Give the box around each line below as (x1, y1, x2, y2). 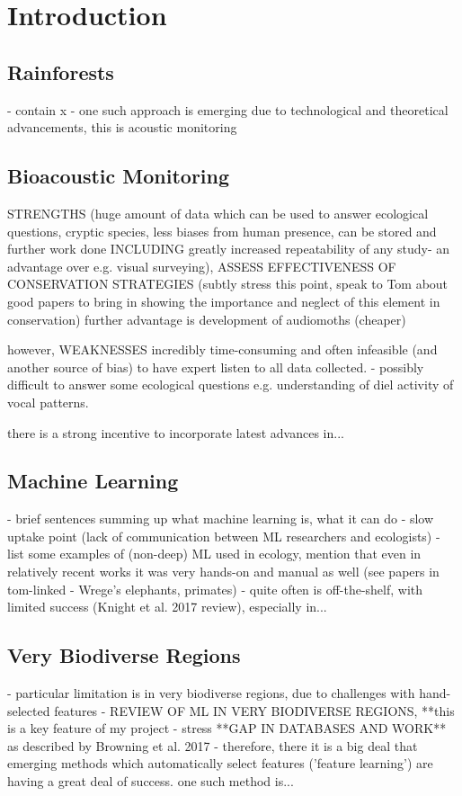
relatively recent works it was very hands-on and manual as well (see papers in (7, 562, 440, 581)
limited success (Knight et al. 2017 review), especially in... (7, 597, 327, 616)
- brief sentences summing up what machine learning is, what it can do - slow (7, 509, 434, 528)
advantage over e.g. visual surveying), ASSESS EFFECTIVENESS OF (7, 256, 396, 275)
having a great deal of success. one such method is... (7, 772, 294, 791)
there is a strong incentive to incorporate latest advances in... (7, 423, 344, 442)
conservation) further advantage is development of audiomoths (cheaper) (7, 309, 406, 328)
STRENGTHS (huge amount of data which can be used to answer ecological (7, 203, 429, 222)
